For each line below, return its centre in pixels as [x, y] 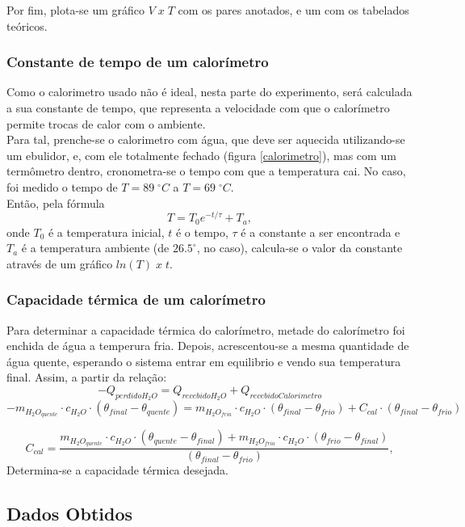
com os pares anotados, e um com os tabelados [293, 10]
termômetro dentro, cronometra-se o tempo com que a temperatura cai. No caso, [206, 171]
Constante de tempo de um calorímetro [138, 62]
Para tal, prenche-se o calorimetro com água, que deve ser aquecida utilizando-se [206, 139]
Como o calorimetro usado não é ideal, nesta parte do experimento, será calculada [209, 92]
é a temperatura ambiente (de [95, 248]
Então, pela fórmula [56, 202]
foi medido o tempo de [62, 186]
